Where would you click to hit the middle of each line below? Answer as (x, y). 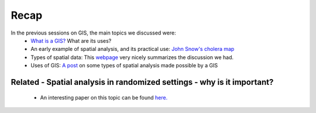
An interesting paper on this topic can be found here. (104, 97)
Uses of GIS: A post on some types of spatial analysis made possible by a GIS (124, 66)
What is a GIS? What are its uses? (71, 40)
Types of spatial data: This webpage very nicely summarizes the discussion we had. (132, 57)
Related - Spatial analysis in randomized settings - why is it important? (142, 82)
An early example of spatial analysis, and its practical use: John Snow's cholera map (133, 49)
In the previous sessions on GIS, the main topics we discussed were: (93, 33)
